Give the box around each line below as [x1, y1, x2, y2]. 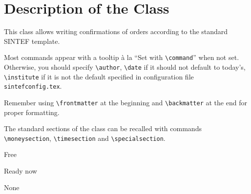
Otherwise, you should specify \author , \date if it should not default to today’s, [4, 61, 246, 72]
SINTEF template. [4, 36, 60, 46]
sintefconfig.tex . [4, 81, 62, 91]
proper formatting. [4, 107, 60, 117]
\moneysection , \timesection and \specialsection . [4, 133, 166, 143]
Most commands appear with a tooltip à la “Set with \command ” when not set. [4, 52, 239, 62]
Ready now [4, 166, 37, 176]
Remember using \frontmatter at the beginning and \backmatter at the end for [4, 97, 247, 107]
